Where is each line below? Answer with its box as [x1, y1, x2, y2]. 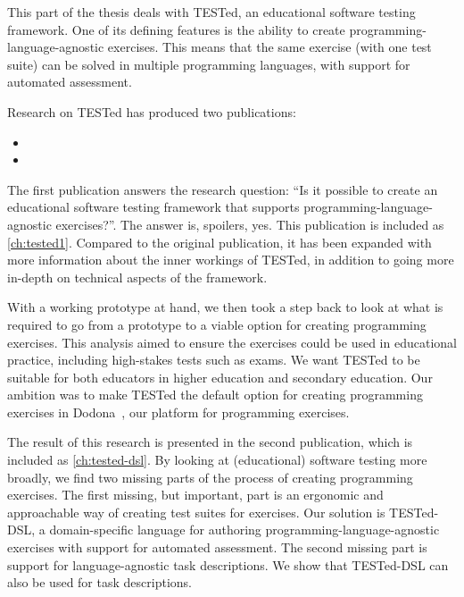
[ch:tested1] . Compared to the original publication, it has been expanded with [7, 232, 432, 251]
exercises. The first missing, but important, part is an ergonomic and [7, 485, 384, 504]
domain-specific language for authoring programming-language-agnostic [49, 520, 440, 539]
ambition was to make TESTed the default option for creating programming [7, 385, 423, 404]
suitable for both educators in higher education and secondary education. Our [7, 367, 433, 386]
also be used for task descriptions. [7, 573, 192, 592]
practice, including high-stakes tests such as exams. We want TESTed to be [7, 350, 420, 369]
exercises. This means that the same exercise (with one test [107, 38, 432, 56]
